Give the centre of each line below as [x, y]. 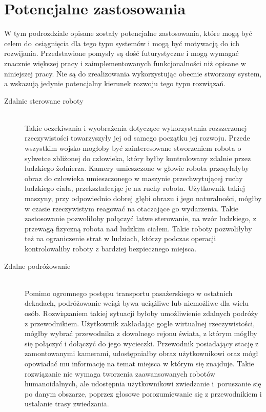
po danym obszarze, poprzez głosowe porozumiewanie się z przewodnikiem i [143, 393]
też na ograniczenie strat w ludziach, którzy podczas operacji [120, 238]
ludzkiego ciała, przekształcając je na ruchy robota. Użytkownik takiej [135, 188]
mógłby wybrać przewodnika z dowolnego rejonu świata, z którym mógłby [141, 333]
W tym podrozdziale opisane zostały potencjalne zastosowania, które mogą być [128, 33]
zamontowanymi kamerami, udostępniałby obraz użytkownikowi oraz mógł [141, 353]
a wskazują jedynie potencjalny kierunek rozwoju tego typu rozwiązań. [115, 83]
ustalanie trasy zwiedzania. [67, 404]
